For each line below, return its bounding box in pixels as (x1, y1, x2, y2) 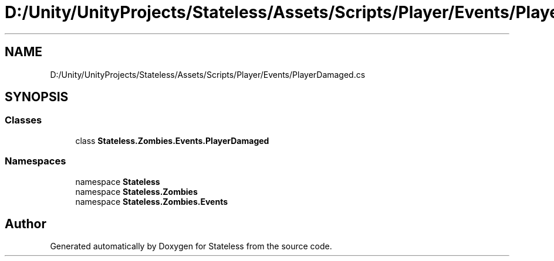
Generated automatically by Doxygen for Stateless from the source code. (50, 241, 332, 252)
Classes (5, 114, 42, 126)
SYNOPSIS (5, 90, 69, 105)
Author (5, 216, 46, 231)
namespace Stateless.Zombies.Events (75, 196, 228, 207)
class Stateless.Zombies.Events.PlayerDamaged (75, 135, 269, 146)
